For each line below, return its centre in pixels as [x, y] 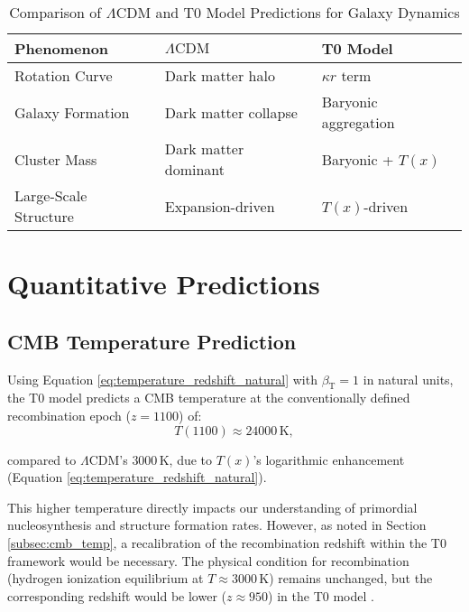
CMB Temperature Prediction [152, 341]
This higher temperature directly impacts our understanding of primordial [212, 507]
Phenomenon [62, 48]
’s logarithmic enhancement [329, 459]
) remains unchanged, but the [351, 578]
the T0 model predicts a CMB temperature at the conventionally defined [209, 398]
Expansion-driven [220, 206]
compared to [42, 459]
